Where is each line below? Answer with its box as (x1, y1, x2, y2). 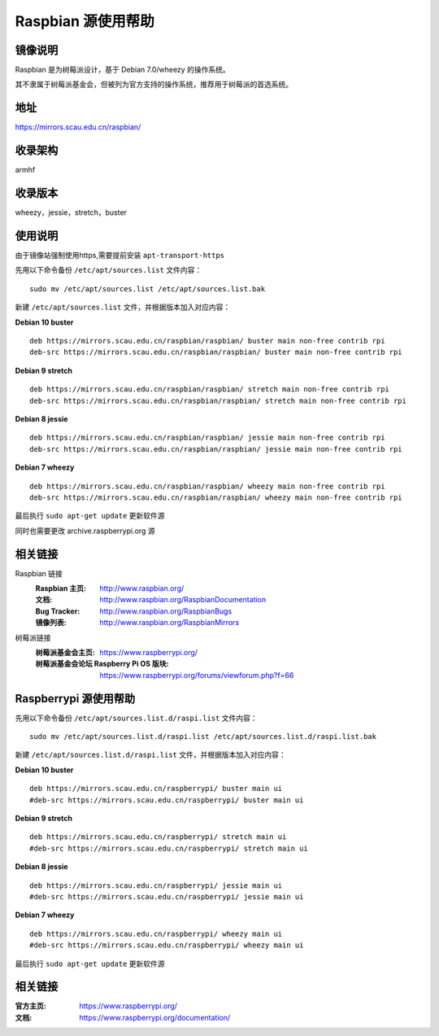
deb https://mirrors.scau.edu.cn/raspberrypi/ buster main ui (29, 784, 283, 793)
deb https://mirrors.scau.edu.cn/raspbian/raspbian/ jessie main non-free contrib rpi (29, 433, 385, 443)
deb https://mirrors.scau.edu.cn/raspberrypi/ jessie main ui (29, 881, 283, 890)
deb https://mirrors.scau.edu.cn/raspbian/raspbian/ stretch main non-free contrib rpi (29, 385, 390, 394)
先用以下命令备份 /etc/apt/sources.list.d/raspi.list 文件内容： (15, 713, 258, 723)
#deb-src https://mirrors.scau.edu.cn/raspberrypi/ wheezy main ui (29, 941, 304, 950)
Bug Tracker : (35, 606, 80, 616)
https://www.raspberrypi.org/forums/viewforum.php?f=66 (99, 670, 294, 680)
